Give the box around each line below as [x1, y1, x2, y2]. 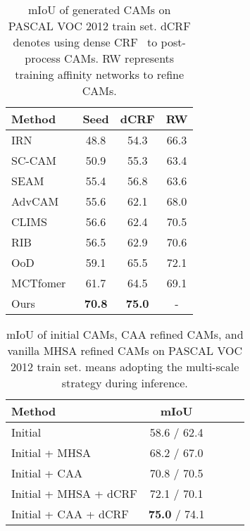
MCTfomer [11, 275, 66, 291]
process [25, 50, 61, 66]
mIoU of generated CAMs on [28, 1, 171, 18]
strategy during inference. [61, 375, 188, 391]
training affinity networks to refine [15, 66, 185, 82]
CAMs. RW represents [64, 50, 175, 66]
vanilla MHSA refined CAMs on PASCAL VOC [7, 342, 243, 358]
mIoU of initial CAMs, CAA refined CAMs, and [6, 326, 244, 342]
